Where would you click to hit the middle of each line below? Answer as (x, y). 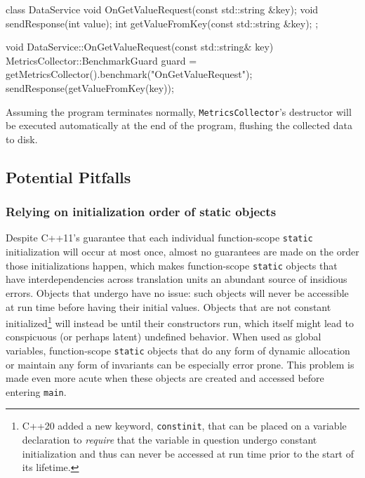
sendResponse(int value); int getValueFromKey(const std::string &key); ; (162, 23)
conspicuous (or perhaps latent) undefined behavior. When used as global (164, 337)
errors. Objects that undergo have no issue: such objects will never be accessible (177, 292)
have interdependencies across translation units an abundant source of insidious (177, 279)
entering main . (36, 391)
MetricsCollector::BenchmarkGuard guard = (101, 60)
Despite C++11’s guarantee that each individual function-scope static (159, 238)
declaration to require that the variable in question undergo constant (170, 440)
